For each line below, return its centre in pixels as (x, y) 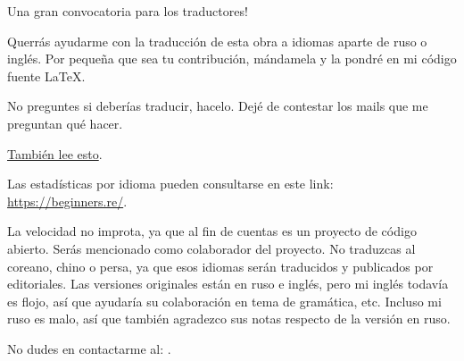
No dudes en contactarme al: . (89, 348)
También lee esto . (55, 153)
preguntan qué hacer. (65, 123)
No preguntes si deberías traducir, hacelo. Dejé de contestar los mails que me (218, 106)
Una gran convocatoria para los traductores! (128, 11)
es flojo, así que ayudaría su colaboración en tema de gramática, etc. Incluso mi (224, 301)
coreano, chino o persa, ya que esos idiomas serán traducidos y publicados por (220, 266)
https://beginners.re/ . (67, 201)
